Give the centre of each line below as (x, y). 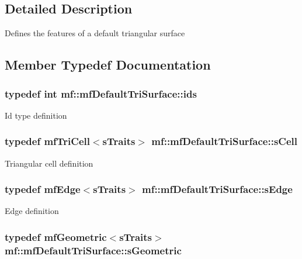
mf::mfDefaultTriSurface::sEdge (217, 189)
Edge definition (32, 211)
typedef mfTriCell (47, 141)
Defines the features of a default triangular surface (95, 33)
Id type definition (36, 115)
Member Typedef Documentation (108, 65)
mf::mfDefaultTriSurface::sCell (224, 141)
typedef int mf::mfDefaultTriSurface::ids (101, 93)
